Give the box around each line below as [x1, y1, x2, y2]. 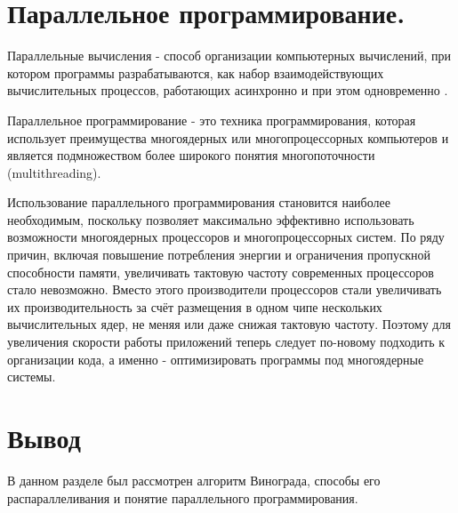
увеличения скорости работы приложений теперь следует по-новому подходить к [7, 333, 446, 351]
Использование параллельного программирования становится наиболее [7, 193, 390, 212]
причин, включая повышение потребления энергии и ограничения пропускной [7, 245, 431, 264]
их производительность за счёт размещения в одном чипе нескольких [7, 297, 382, 316]
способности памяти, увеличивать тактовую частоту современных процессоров [7, 262, 434, 281]
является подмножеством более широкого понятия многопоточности [7, 146, 375, 164]
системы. [7, 367, 56, 386]
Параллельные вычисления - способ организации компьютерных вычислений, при [7, 46, 451, 65]
